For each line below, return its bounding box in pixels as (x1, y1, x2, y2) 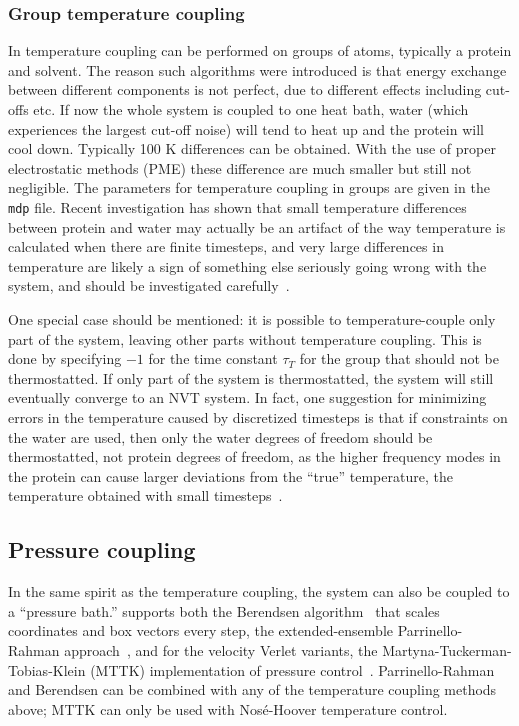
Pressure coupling (8, 534, 196, 565)
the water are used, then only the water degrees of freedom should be (8, 426, 433, 447)
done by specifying (8, 348, 122, 369)
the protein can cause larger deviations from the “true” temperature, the (8, 465, 453, 486)
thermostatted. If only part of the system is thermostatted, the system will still (8, 367, 494, 388)
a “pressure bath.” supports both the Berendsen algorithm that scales (8, 600, 440, 621)
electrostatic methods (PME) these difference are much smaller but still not (8, 157, 472, 178)
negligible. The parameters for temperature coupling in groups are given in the (8, 177, 490, 198)
